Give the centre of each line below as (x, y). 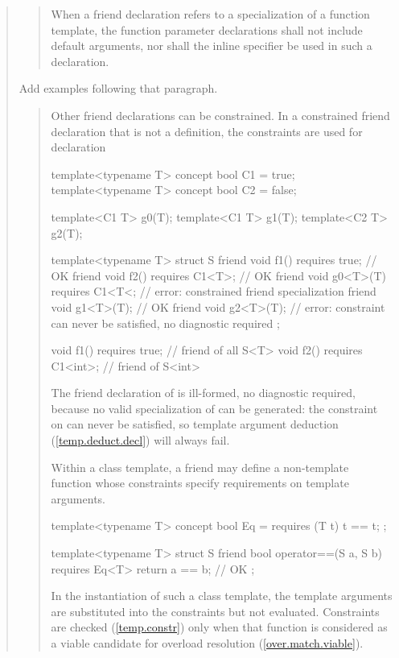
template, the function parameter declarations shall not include (207, 29)
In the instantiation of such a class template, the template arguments (222, 596)
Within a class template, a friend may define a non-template (200, 467)
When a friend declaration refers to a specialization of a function (210, 14)
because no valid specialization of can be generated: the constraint (214, 408)
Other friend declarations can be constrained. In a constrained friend (220, 115)
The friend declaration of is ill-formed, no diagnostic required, (203, 393)
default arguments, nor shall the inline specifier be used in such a (212, 46)
